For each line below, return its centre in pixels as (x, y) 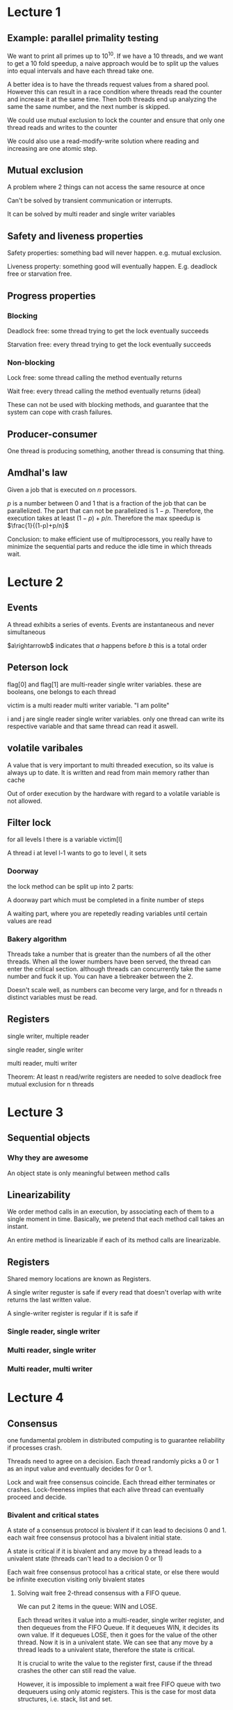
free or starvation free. (40, 274)
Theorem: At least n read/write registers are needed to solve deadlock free (114, 1077)
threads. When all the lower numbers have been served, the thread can (109, 961)
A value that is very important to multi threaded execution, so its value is (111, 765)
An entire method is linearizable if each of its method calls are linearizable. (114, 1240)
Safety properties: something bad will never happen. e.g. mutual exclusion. (114, 253)
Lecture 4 (35, 1398)
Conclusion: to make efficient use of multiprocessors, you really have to (110, 539)
